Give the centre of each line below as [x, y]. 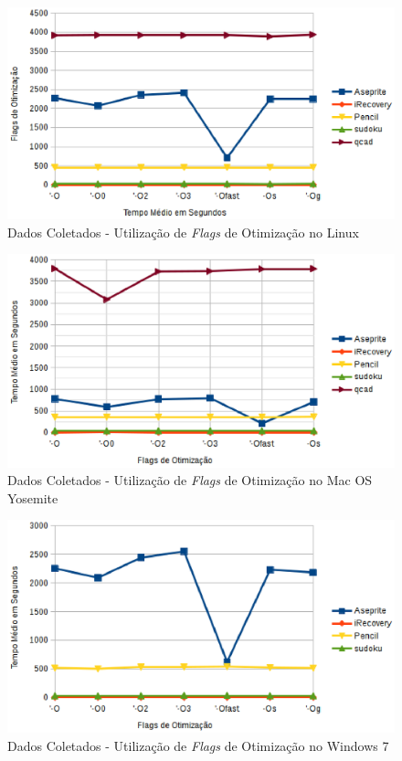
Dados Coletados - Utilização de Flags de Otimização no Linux [183, 232]
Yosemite [33, 497]
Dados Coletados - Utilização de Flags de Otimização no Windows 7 [198, 746]
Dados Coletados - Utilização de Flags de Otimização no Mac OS [190, 480]
